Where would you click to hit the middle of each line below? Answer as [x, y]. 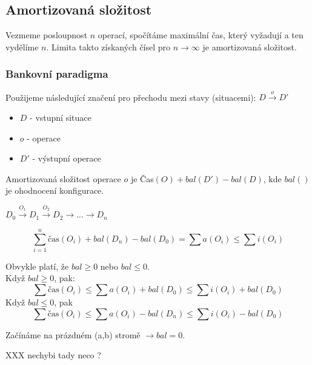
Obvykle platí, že [37, 266]
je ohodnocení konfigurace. [55, 190]
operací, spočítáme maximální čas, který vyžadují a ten [201, 35]
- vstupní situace [61, 117]
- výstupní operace [67, 158]
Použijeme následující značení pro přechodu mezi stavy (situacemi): [131, 97]
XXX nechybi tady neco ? [53, 355]
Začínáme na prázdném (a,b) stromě [73, 334]
